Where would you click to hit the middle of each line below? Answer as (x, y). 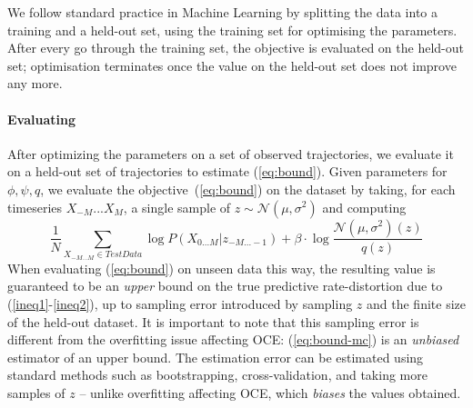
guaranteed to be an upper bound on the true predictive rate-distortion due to (225, 286)
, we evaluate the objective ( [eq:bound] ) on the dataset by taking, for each (248, 189)
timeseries (35, 207)
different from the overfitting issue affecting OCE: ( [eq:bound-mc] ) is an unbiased (233, 339)
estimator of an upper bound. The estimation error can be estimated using (216, 357)
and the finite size (416, 303)
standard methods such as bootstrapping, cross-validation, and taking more (217, 375)
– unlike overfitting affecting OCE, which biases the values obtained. (270, 392)
